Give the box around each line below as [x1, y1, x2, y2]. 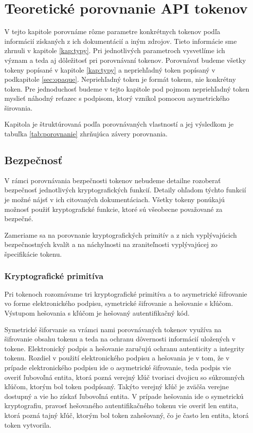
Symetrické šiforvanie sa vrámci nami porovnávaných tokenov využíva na [4, 324, 221, 334]
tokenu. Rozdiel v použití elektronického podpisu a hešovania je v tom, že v [4, 353, 230, 363]
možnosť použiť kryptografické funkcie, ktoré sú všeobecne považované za [4, 204, 222, 214]
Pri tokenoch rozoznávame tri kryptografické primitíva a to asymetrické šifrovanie [4, 288, 247, 299]
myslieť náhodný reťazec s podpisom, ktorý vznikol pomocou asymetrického [4, 93, 230, 103]
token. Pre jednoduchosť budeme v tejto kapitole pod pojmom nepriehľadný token [4, 83, 250, 94]
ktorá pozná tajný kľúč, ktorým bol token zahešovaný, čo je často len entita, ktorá [4, 410, 249, 420]
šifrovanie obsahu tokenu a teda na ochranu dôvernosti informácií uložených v [4, 334, 235, 344]
